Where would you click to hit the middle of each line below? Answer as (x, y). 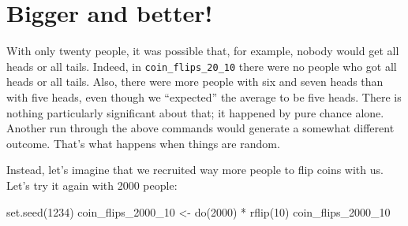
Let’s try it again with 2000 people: (92, 185)
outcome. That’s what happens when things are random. (143, 143)
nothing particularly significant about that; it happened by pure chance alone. (195, 112)
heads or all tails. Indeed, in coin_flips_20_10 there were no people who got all (202, 66)
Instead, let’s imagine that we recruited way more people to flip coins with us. (195, 170)
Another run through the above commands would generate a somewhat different (200, 128)
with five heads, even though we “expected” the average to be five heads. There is (204, 96)
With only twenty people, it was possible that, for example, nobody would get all (203, 51)
